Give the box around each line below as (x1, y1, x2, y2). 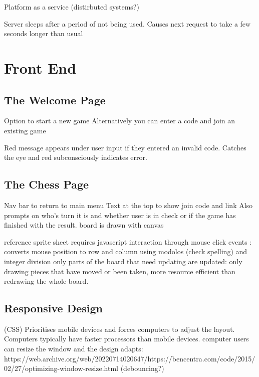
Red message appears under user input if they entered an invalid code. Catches (4, 142, 246, 152)
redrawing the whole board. (4, 276, 89, 286)
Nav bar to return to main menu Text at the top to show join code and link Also (4, 200, 253, 210)
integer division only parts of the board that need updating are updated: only (4, 256, 242, 266)
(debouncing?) (120, 363, 164, 373)
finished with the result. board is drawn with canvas (4, 220, 164, 230)
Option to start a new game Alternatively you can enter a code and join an (4, 115, 235, 126)
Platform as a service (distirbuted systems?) (4, 2, 139, 12)
